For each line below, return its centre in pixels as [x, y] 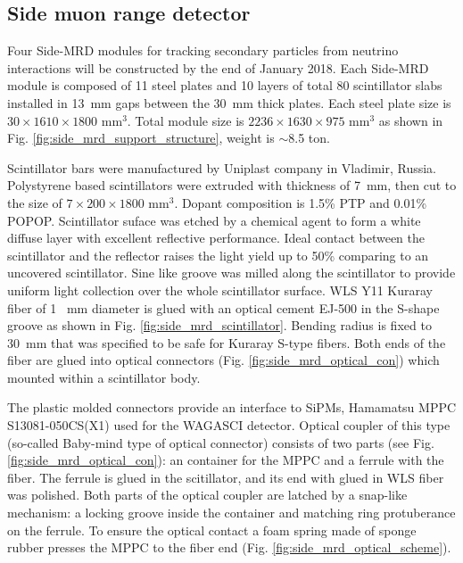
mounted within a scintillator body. [104, 377]
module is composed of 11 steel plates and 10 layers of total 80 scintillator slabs [225, 85]
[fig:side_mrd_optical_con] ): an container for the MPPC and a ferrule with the [226, 460]
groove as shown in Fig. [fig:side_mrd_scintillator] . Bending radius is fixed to [219, 325]
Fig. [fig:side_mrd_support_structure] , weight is [141, 138]
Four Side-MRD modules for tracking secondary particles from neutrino [203, 50]
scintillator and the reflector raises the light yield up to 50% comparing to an [218, 255]
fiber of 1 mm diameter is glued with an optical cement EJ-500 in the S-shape [223, 307]
